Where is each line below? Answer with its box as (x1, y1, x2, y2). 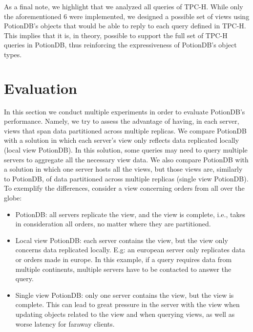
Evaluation (4, 78, 77, 98)
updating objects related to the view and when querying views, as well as (15, 309, 235, 319)
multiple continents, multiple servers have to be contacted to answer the (15, 264, 232, 274)
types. (4, 49, 22, 59)
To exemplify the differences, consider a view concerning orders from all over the (4, 183, 245, 193)
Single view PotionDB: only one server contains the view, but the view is (15, 289, 234, 300)
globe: (4, 193, 22, 203)
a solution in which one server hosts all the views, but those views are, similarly (4, 164, 243, 174)
